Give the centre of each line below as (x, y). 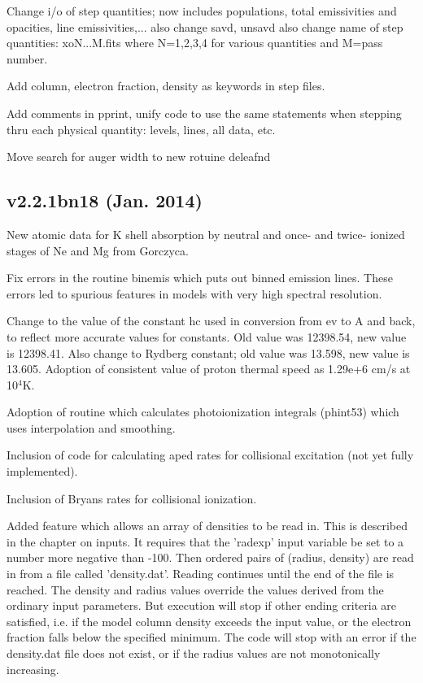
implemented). (42, 471)
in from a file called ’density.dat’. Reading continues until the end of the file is (201, 574)
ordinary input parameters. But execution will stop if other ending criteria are (202, 605)
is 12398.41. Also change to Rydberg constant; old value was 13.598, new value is (208, 352)
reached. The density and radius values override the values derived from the (195, 589)
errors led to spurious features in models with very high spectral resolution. (194, 293)
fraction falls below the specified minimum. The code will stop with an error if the (211, 637)
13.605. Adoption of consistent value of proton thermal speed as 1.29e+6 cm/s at (209, 369)
